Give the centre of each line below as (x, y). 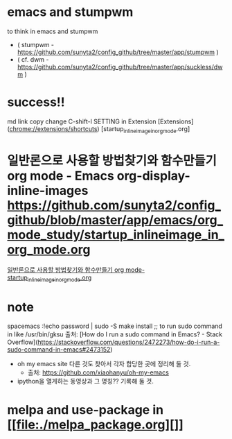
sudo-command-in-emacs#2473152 (59, 350)
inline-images (48, 190)
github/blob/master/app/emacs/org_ (115, 220)
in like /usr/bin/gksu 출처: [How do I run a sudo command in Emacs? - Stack (115, 334)
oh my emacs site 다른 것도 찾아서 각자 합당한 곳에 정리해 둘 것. (104, 364)
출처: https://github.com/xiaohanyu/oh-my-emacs (98, 372)
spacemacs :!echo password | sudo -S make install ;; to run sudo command (115, 326)
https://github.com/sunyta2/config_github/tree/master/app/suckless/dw (120, 67)
